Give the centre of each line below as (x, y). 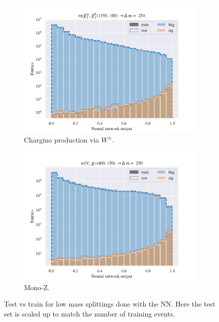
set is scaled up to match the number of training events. (90, 313)
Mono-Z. (37, 287)
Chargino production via (62, 139)
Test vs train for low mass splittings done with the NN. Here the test (110, 304)
